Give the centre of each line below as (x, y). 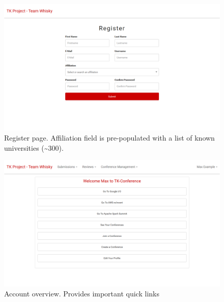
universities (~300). (34, 147)
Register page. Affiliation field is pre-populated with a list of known (109, 138)
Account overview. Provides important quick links (82, 294)
